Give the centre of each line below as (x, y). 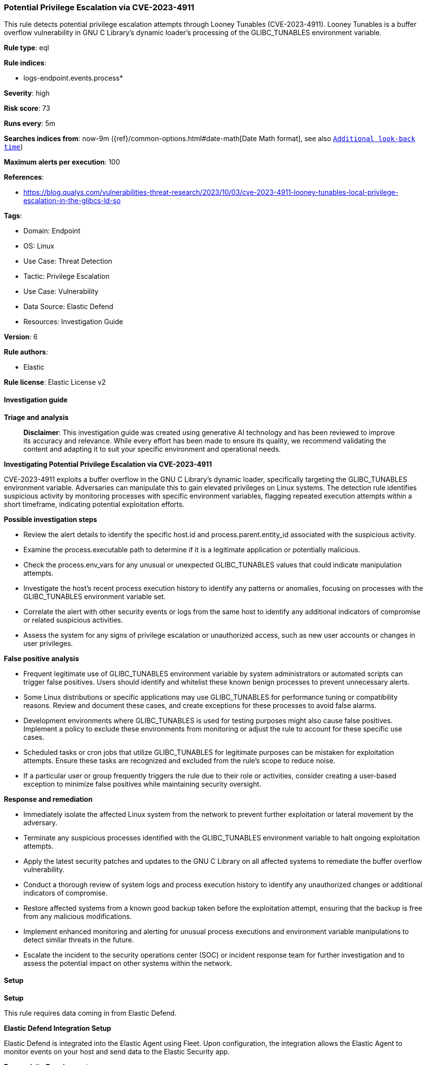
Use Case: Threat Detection (68, 261)
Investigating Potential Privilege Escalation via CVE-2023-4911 (108, 464)
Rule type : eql (27, 48)
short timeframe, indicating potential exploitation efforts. (94, 504)
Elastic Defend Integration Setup (58, 1028)
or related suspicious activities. (73, 620)
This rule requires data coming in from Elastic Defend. (90, 1013)
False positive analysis (41, 658)
